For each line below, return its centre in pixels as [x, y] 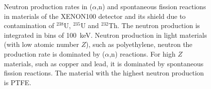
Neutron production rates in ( [48, 6]
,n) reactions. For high [142, 53]
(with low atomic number [41, 44]
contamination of [29, 25]
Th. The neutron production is [154, 25]
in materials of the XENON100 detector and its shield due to [95, 16]
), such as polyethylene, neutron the [139, 44]
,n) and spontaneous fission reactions [151, 6]
